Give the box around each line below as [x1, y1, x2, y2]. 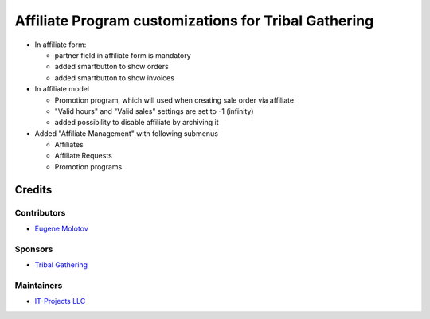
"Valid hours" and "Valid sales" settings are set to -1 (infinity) [54, 106, 254, 115]
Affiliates [54, 140, 84, 150]
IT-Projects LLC [34, 297, 86, 306]
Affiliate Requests [54, 151, 113, 161]
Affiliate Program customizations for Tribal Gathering [14, 12, 374, 29]
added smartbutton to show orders [54, 62, 169, 72]
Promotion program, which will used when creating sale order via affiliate [54, 95, 295, 105]
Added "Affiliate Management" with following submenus [34, 128, 219, 138]
